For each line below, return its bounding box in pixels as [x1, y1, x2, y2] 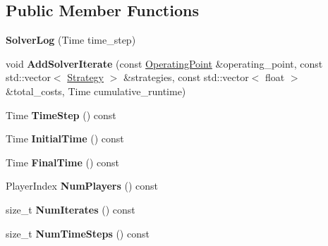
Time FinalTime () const [6, 154, 120, 169]
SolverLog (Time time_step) [6, 32, 136, 47]
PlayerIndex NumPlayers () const [6, 178, 159, 193]
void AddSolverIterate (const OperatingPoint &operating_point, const [6, 56, 323, 70]
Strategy [67, 70, 104, 85]
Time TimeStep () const [6, 107, 116, 122]
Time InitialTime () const [6, 131, 124, 146]
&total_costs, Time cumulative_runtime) [6, 83, 186, 98]
